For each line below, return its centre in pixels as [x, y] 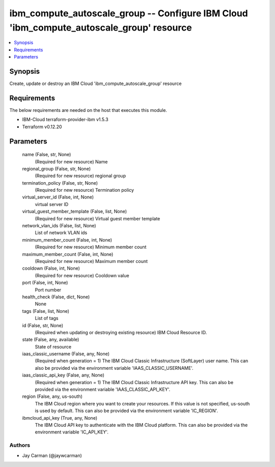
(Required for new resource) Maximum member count [91, 261]
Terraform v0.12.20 [42, 127]
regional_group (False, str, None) [57, 168]
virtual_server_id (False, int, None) [58, 197]
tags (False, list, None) [46, 311]
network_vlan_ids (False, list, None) [59, 226]
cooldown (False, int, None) [51, 268]
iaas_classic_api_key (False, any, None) [63, 375]
